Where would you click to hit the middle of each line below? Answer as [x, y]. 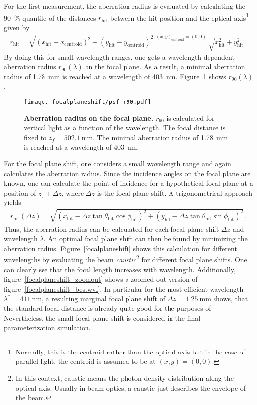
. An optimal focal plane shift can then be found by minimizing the [146, 238]
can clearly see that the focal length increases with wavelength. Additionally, [120, 269]
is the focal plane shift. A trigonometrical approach [174, 192]
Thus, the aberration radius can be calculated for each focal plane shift [112, 228]
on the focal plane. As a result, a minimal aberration [165, 67]
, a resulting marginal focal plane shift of [104, 298]
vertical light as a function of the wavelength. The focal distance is [125, 127]
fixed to [35, 137]
